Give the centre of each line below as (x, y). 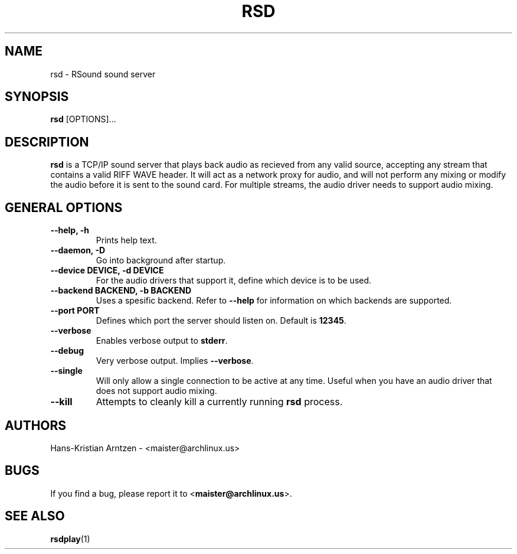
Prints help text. (126, 240)
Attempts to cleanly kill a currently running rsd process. (219, 402)
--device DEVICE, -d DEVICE (107, 271)
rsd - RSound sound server (103, 74)
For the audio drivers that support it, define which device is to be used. (234, 281)
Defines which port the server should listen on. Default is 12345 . (221, 321)
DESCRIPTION (47, 142)
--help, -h (70, 230)
